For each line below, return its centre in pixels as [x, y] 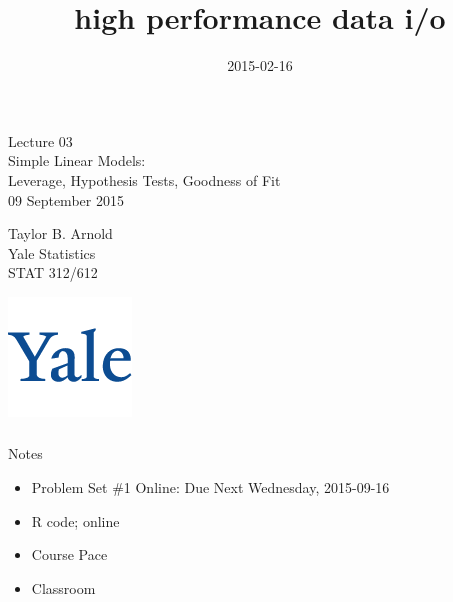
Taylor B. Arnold [60, 233]
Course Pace [69, 554]
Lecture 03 [40, 140]
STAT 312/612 [53, 272]
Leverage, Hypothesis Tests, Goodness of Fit [144, 179]
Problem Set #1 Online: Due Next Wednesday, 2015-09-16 [210, 486]
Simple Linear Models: [77, 160]
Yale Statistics [52, 252]
